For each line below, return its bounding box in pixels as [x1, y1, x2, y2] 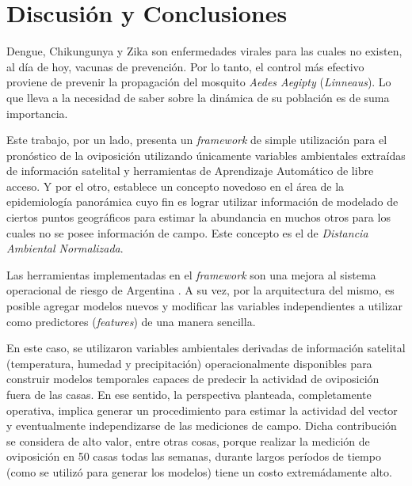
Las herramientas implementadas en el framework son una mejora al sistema [6, 266, 376, 283]
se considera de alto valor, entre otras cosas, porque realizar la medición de [6, 432, 370, 449]
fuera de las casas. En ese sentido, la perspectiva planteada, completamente [6, 386, 372, 402]
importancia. [6, 104, 68, 121]
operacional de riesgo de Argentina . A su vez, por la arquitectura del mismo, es [6, 282, 395, 298]
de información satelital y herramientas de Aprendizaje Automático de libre [6, 162, 374, 179]
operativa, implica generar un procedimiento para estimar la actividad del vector [6, 401, 398, 418]
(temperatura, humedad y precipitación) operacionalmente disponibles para [6, 355, 372, 371]
